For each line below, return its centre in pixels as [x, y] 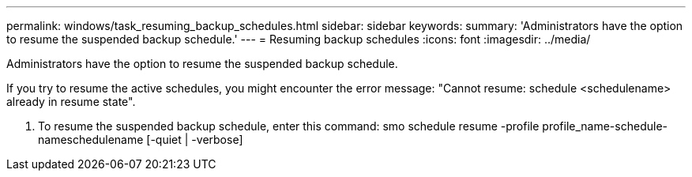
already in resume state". [71, 102]
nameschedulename [91, 139]
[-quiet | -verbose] [195, 139]
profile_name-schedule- [605, 126]
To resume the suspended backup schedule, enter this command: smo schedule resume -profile [289, 126]
